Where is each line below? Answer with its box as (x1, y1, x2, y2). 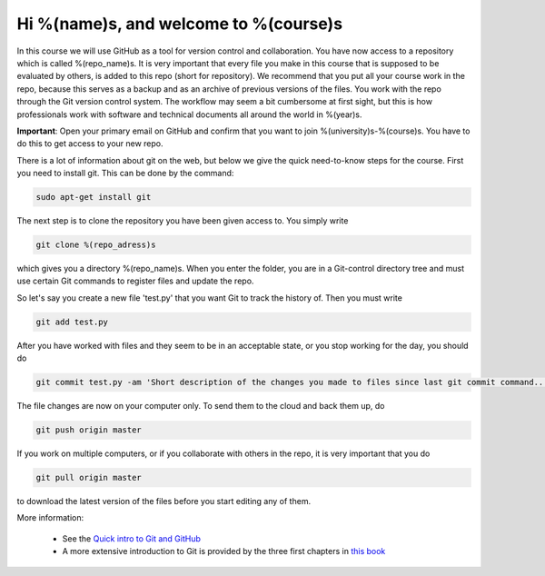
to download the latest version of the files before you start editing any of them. (16, 496, 312, 507)
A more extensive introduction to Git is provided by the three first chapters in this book (62, 546, 386, 557)
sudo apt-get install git (35, 192, 152, 203)
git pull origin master (35, 472, 143, 483)
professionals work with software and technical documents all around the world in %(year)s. (16, 109, 362, 120)
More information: (16, 512, 84, 523)
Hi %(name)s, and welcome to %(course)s (16, 14, 343, 34)
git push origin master (35, 425, 143, 435)
